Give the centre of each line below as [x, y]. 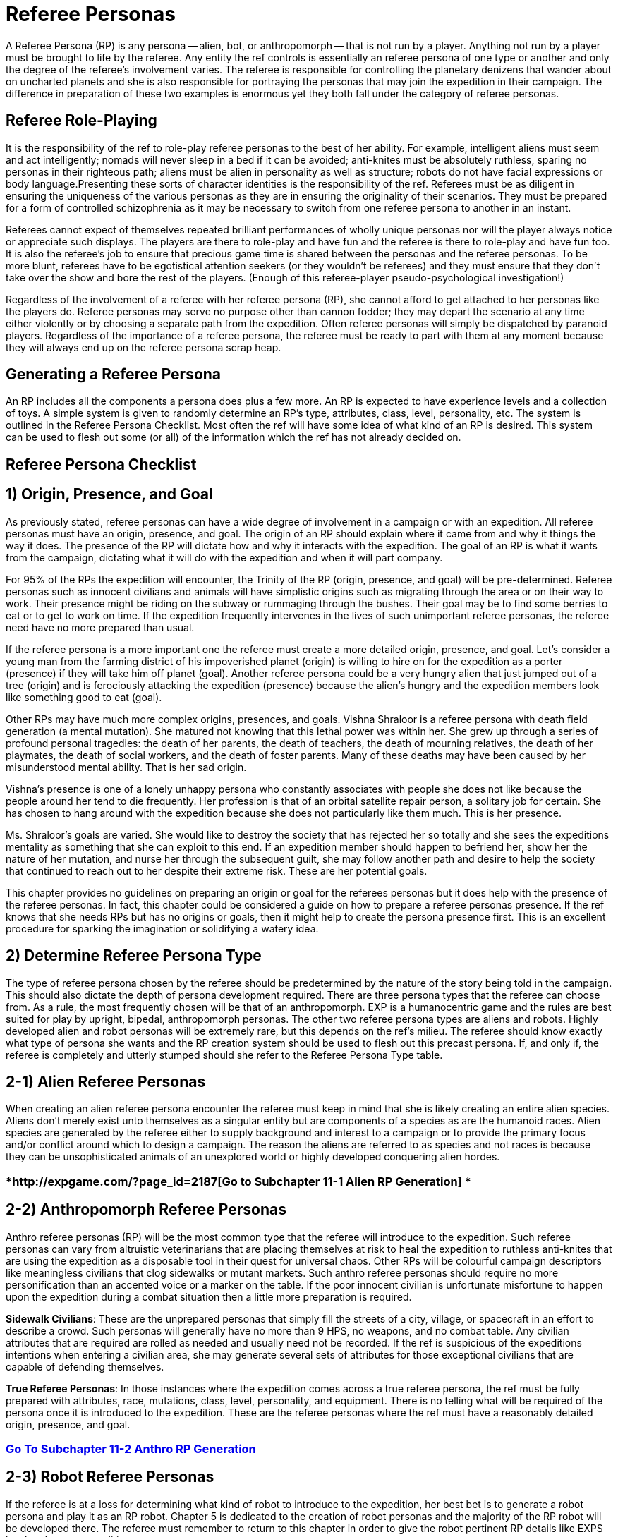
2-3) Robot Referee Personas [110, 1477]
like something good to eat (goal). [84, 697]
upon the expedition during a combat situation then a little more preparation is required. [209, 1296]
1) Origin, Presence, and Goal [109, 494]
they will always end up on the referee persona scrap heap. [144, 347]
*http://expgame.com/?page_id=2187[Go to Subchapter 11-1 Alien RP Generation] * [238, 1181]
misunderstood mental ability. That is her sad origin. [126, 767]
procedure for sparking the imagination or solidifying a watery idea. [162, 928]
